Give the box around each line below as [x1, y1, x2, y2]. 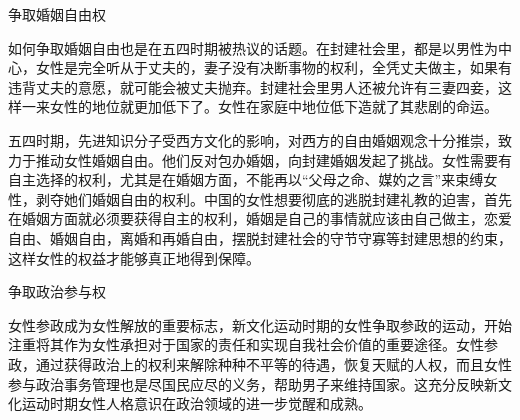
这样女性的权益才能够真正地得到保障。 [8, 247, 260, 268]
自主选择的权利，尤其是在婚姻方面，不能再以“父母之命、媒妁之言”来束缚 [8, 169, 484, 190]
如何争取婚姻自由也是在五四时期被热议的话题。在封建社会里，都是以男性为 [8, 37, 498, 58]
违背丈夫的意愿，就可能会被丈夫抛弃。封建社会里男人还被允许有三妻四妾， [8, 76, 498, 97]
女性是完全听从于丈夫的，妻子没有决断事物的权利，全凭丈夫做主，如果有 [35, 57, 512, 78]
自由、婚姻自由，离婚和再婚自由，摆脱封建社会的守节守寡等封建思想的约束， [8, 227, 512, 248]
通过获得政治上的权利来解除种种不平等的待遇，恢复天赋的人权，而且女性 [35, 353, 512, 374]
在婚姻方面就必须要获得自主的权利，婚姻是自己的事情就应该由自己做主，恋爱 [8, 208, 512, 229]
